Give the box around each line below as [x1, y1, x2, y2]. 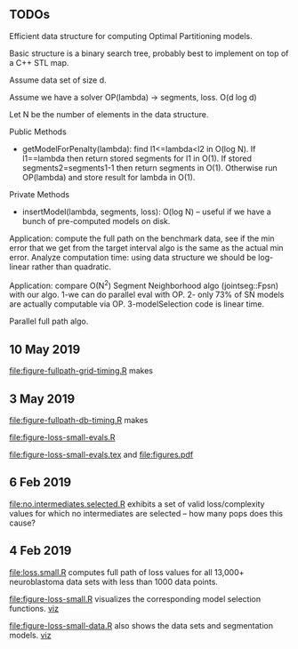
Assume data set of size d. [9, 75, 107, 85]
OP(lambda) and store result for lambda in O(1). [21, 172, 196, 182]
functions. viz [9, 603, 60, 613]
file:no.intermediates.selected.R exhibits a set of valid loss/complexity [9, 498, 265, 509]
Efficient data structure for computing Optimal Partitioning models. [9, 30, 253, 41]
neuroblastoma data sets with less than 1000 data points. [9, 576, 218, 587]
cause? [9, 517, 36, 528]
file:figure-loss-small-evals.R [9, 432, 116, 443]
